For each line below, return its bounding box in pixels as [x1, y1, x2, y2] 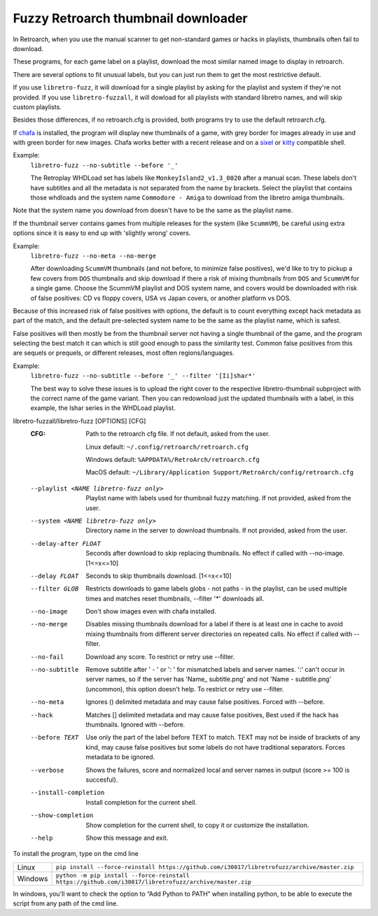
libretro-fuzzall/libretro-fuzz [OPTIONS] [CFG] [13, 416, 146, 425]
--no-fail [30, 653, 64, 661]
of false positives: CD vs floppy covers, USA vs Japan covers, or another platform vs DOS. [30, 294, 292, 302]
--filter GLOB [30, 585, 79, 593]
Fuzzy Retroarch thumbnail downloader [13, 10, 248, 26]
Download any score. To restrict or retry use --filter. [85, 652, 235, 661]
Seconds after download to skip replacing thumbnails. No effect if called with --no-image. [85, 549, 345, 558]
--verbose [30, 766, 64, 774]
